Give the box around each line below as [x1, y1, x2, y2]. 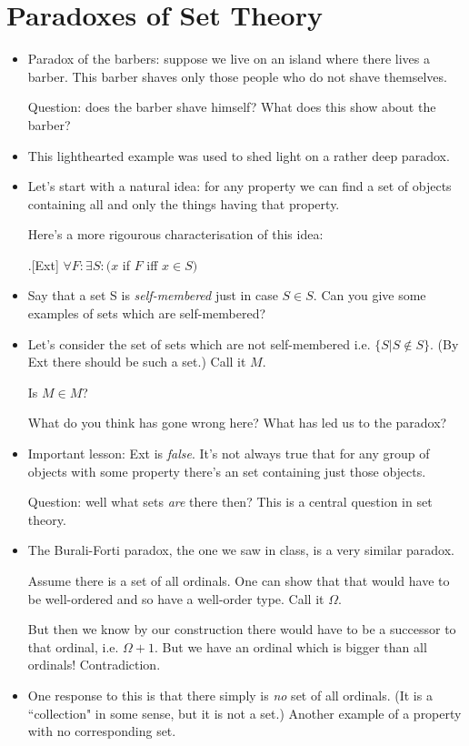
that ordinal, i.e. [27, 637, 119, 656]
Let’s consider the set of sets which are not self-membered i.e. [27, 334, 371, 353]
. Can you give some [313, 286, 426, 305]
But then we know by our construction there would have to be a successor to [27, 620, 456, 639]
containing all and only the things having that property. [27, 194, 340, 213]
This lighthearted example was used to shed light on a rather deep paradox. [27, 146, 450, 165]
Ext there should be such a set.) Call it [27, 352, 246, 371]
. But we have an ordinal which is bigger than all [155, 637, 427, 656]
